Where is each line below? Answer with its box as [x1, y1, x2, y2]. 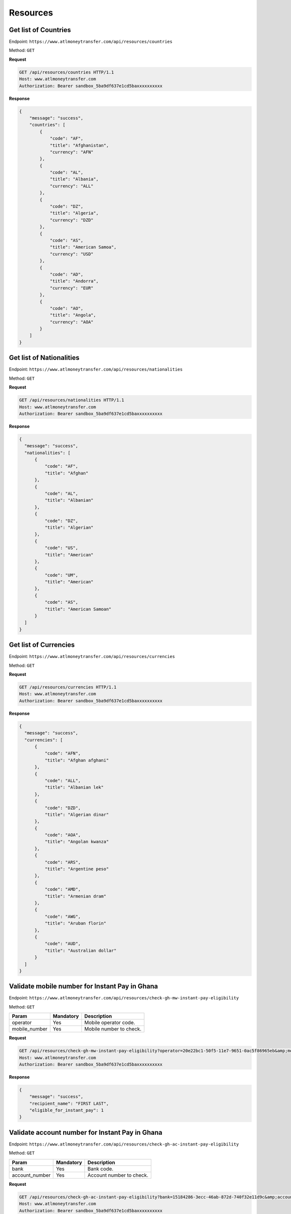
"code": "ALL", [44, 777, 81, 783]
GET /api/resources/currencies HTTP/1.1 [19, 685, 116, 690]
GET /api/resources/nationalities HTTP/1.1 [19, 397, 125, 403]
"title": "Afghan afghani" [44, 758, 109, 763]
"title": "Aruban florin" [44, 921, 107, 926]
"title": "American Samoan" [44, 606, 112, 612]
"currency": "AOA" [49, 319, 94, 325]
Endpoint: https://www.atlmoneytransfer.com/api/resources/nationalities [9, 367, 183, 372]
